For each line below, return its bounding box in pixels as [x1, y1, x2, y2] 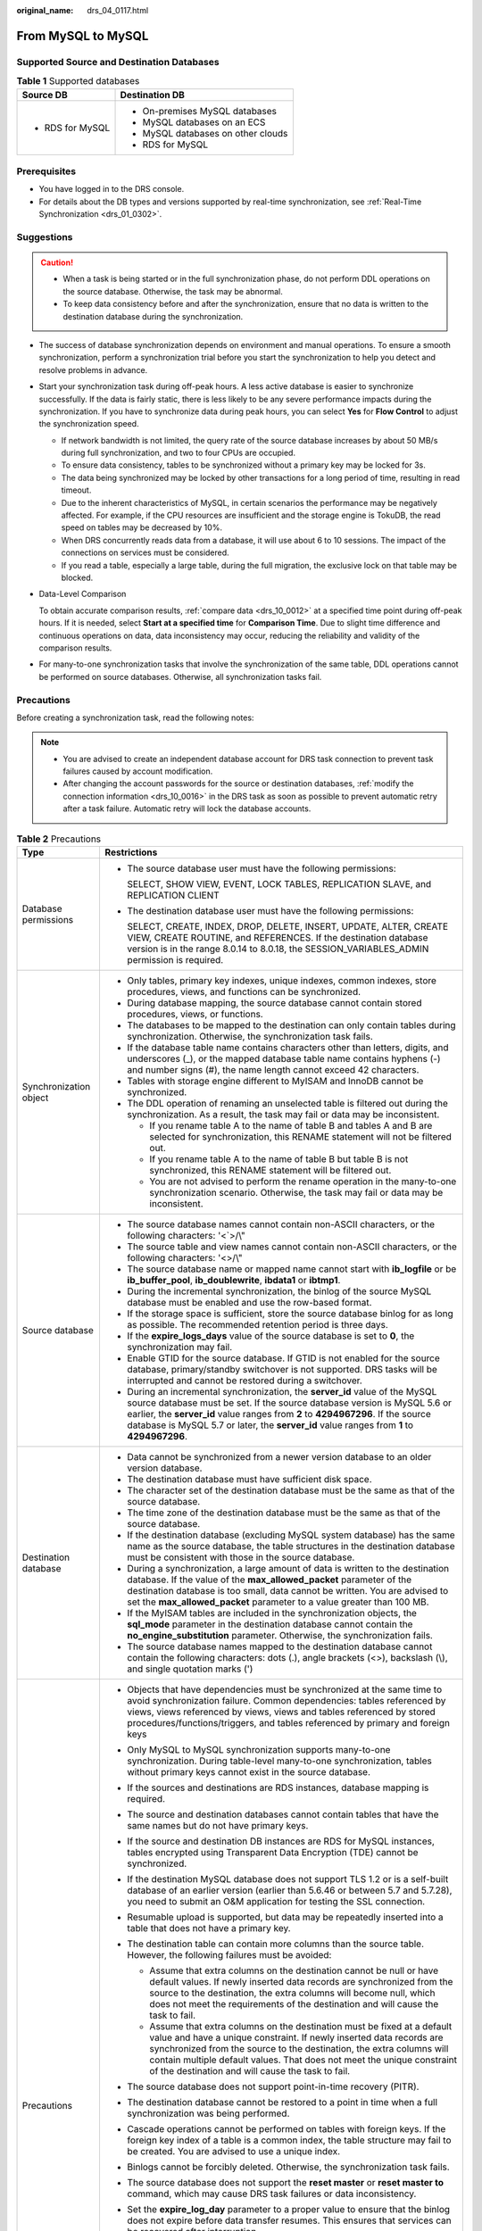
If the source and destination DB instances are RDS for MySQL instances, [127, 1835, 435, 1847]
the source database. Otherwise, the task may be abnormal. [62, 286, 283, 296]
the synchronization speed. [38, 419, 139, 429]
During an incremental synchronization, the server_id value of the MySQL [127, 1385, 437, 1397]
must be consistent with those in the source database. [127, 1551, 355, 1563]
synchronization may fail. [127, 1340, 233, 1353]
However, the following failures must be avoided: [127, 1948, 332, 1961]
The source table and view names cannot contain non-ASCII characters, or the [127, 1240, 457, 1253]
